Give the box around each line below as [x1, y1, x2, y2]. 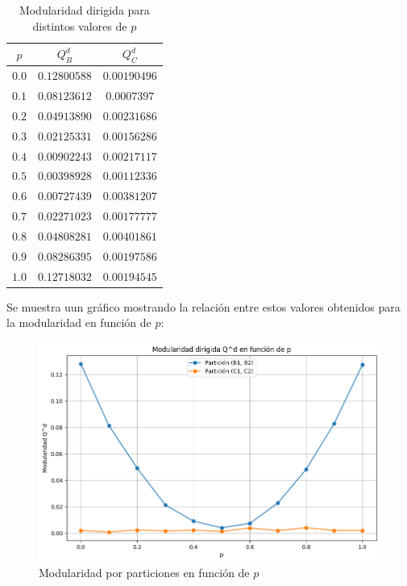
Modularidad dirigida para [19, 2, 150, 18]
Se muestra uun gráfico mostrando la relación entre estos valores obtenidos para [6, 298, 401, 315]
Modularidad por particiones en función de [39, 564, 250, 581]
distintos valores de [32, 17, 127, 34]
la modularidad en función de [6, 314, 152, 331]
